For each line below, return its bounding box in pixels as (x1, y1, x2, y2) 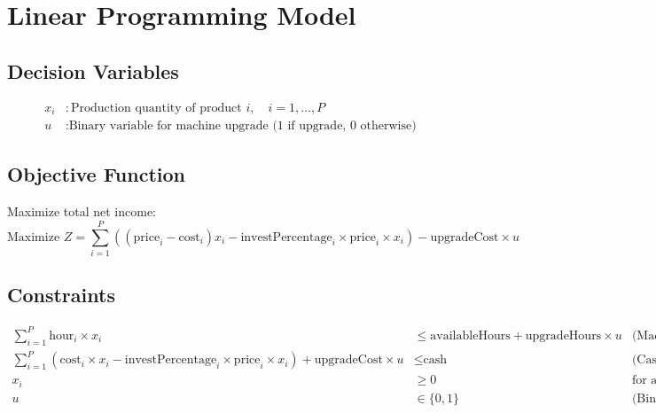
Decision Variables (7, 57, 179, 84)
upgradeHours (525, 329, 602, 342)
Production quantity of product (70, 101, 242, 114)
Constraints (7, 281, 115, 308)
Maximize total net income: (7, 202, 156, 221)
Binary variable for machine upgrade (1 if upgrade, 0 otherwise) (68, 120, 417, 133)
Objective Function (7, 160, 186, 188)
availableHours (430, 329, 511, 342)
